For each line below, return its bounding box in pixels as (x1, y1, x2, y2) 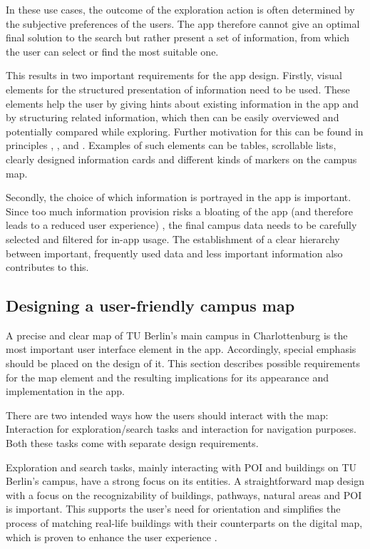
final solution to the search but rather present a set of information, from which (6, 30, 350, 45)
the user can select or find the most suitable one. (6, 43, 219, 58)
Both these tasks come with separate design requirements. (6, 436, 259, 451)
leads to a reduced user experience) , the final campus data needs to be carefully (6, 217, 357, 232)
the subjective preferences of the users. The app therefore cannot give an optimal (6, 16, 360, 31)
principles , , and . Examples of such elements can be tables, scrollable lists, (6, 138, 336, 153)
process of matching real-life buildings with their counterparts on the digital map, (6, 515, 363, 530)
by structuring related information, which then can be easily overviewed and (6, 110, 339, 125)
